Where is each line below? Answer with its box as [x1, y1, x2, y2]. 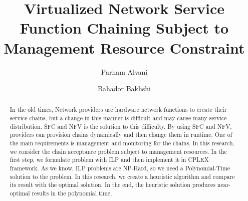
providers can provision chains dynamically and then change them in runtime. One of [10, 130, 232, 139]
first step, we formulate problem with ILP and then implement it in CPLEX [10, 155, 209, 164]
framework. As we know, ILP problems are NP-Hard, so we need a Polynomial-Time [10, 164, 230, 172]
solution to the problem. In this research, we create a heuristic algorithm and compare [10, 172, 235, 180]
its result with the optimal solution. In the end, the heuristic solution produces [10, 180, 215, 189]
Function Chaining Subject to [20, 18, 229, 38]
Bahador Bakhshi [98, 83, 151, 94]
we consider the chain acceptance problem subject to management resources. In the [10, 147, 227, 155]
